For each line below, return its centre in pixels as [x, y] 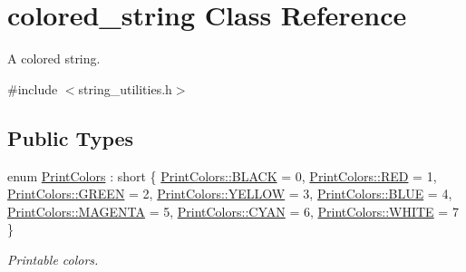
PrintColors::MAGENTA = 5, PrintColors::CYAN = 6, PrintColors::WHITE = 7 [233, 211]
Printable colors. [53, 259]
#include [33, 88]
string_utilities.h [125, 88]
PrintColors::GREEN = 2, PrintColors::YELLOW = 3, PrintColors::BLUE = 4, [230, 194]
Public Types [71, 137]
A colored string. [54, 58]
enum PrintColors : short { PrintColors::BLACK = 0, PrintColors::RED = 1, [222, 175]
